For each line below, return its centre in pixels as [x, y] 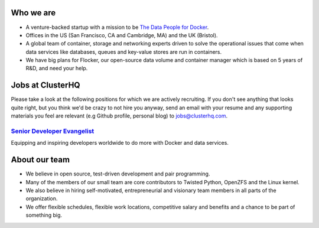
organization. [42, 198]
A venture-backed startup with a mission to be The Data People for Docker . [117, 27]
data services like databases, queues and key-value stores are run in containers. [124, 52]
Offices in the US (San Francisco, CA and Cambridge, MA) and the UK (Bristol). [122, 35]
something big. [44, 215]
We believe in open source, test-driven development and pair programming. [118, 174]
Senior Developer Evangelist [53, 131]
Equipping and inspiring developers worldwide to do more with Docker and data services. [120, 143]
